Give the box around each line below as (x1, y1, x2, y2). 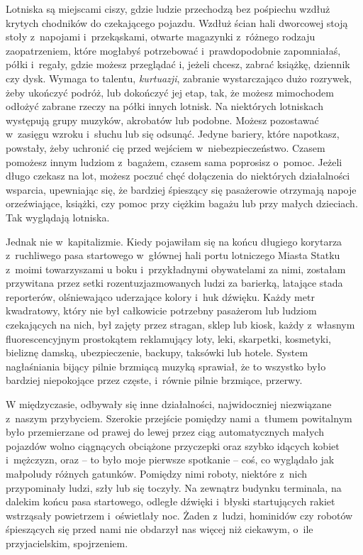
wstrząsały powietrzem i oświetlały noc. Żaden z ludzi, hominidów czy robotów (6, 507, 353, 522)
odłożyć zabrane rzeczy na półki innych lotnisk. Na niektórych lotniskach (6, 99, 323, 114)
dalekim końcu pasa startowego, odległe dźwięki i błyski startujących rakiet (6, 494, 335, 509)
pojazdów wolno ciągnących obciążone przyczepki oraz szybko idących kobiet (6, 438, 340, 453)
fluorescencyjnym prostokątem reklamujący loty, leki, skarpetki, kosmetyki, (6, 331, 331, 346)
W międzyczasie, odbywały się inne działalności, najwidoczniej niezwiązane (6, 397, 332, 412)
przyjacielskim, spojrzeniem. (6, 535, 128, 550)
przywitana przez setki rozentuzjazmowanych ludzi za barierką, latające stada (6, 275, 343, 290)
